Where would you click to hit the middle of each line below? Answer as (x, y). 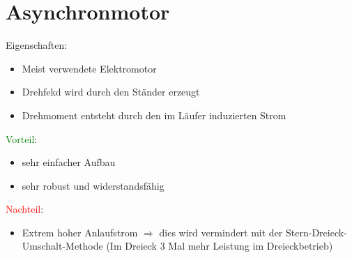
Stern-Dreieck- (316, 232)
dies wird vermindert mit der (221, 232)
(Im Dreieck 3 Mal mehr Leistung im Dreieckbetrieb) (220, 246)
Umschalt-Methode (62, 246)
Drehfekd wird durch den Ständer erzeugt (111, 92)
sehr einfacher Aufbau (69, 162)
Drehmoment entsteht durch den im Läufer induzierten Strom (154, 115)
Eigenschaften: (37, 45)
